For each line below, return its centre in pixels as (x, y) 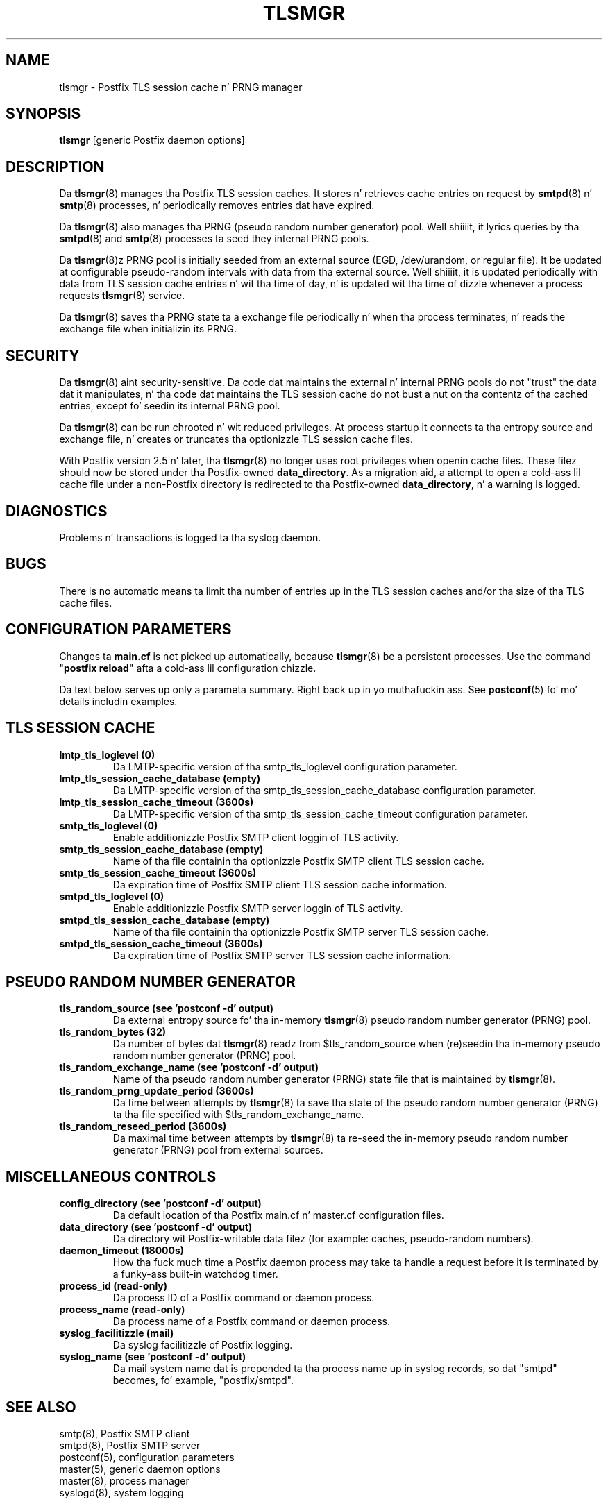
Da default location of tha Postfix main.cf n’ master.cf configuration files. (278, 1215)
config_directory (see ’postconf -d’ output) (160, 1203)
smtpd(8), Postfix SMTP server (130, 1446)
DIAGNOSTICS (57, 511)
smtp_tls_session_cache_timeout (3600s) (158, 872)
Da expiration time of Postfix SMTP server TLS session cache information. (282, 955)
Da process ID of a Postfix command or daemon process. (244, 1298)
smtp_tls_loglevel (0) (109, 825)
